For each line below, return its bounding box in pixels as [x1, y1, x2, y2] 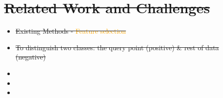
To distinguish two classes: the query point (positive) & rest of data [15, 42, 219, 52]
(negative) [15, 52, 46, 62]
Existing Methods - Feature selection [15, 26, 126, 36]
